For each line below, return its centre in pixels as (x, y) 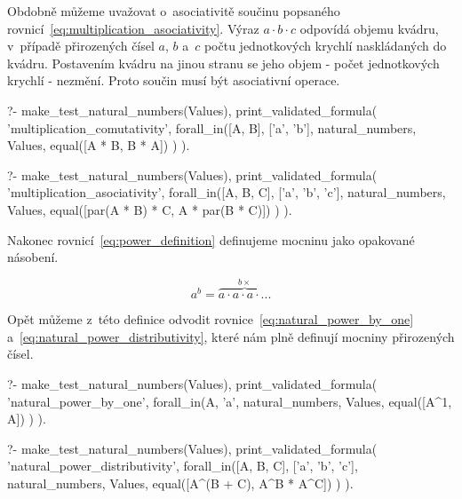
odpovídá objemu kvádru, (369, 28)
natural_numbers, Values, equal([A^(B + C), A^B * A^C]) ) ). (180, 483)
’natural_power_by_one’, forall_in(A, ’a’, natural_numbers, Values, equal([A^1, (230, 401)
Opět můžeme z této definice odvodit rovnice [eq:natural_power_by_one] (211, 319)
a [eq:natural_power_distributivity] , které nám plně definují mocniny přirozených (231, 336)
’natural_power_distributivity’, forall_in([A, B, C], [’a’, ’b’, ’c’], (183, 466)
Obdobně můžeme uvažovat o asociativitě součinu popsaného (174, 11)
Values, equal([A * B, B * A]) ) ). (99, 145)
